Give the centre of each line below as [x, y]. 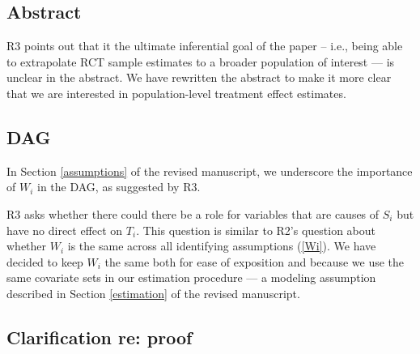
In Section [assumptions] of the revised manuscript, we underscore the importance [210, 171]
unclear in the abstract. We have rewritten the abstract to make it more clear [199, 77]
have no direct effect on [65, 230]
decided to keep [45, 261]
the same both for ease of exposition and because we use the [255, 261]
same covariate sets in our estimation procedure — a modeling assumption [191, 277]
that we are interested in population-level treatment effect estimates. [176, 93]
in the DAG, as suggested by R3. [119, 187]
